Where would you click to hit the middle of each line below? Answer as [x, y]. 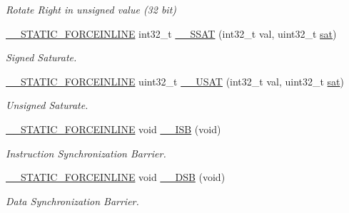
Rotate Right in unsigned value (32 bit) [91, 9]
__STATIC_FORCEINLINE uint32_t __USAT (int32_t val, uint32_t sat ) [175, 81]
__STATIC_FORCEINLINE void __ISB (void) [113, 129]
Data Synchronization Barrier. [72, 201]
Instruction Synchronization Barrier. [86, 153]
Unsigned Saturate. [47, 105]
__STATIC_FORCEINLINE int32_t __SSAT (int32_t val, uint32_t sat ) [171, 33]
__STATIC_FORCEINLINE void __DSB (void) [116, 177]
